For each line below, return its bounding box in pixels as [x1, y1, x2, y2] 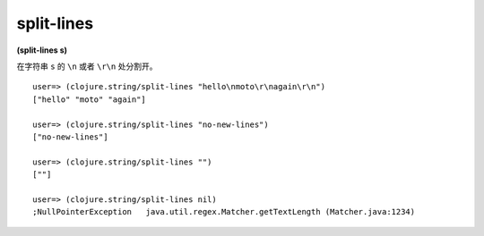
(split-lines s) [16, 45, 67, 55]
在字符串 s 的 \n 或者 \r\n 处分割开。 [16, 61, 158, 72]
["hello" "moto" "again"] [32, 94, 147, 105]
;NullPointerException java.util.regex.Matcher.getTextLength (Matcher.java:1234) [32, 206, 416, 217]
